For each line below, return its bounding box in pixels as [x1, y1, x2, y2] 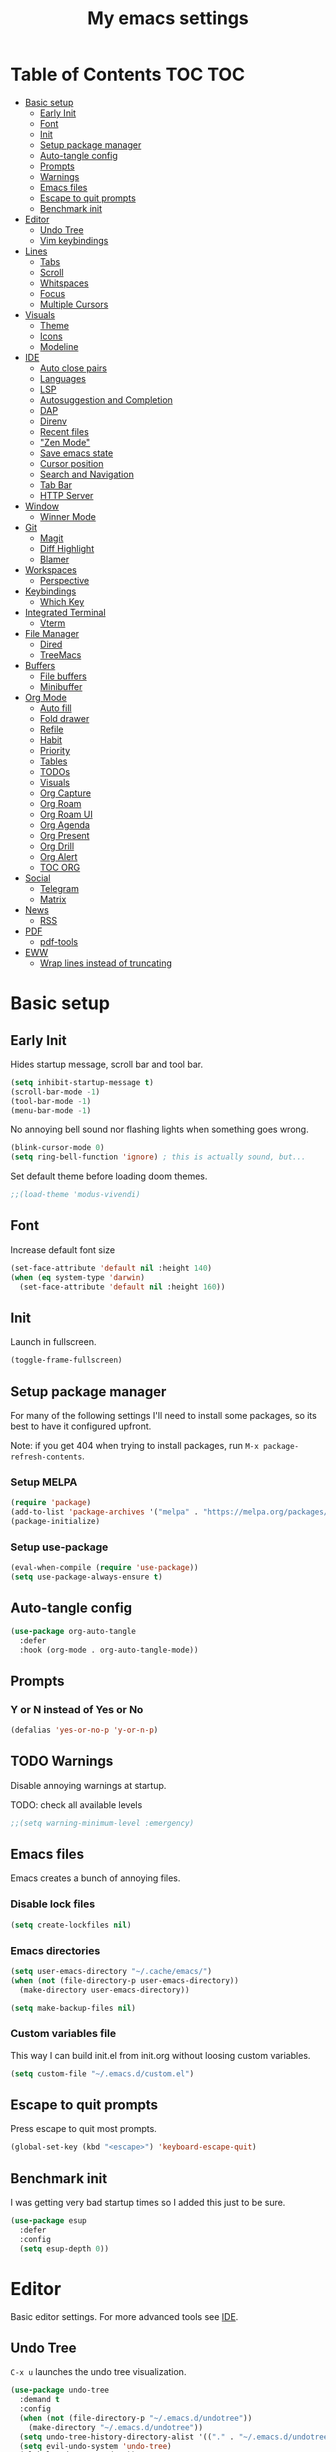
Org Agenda [39, 818, 90, 831]
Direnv [39, 415, 68, 427]
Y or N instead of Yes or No [10, 1702, 144, 1716]
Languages [39, 372, 87, 384]
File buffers [39, 670, 87, 682]
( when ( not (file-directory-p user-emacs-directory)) [10, 1975, 240, 1986]
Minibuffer [39, 680, 83, 692]
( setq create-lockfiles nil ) [10, 1920, 132, 1930]
